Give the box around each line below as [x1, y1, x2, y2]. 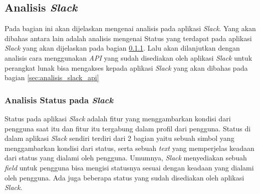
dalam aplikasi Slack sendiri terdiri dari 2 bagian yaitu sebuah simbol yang [5, 133, 234, 143]
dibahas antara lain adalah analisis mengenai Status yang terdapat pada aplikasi [5, 33, 252, 43]
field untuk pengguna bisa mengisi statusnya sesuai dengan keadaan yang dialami [5, 162, 254, 172]
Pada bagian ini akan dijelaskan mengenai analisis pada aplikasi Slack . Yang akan [5, 23, 256, 34]
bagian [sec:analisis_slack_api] [5, 72, 99, 83]
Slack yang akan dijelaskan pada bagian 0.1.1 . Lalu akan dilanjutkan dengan [5, 43, 240, 53]
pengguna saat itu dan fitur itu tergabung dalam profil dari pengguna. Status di [5, 123, 251, 133]
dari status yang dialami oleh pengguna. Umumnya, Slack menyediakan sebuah [5, 152, 247, 163]
